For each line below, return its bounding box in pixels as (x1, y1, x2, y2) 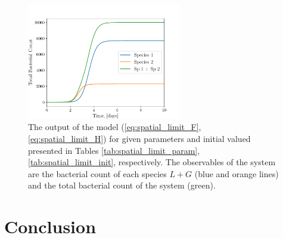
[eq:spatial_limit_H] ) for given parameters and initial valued (28, 132, 251, 144)
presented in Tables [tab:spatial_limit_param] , (28, 144, 200, 156)
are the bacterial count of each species (28, 167, 167, 180)
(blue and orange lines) (194, 167, 279, 180)
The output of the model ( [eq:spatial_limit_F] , (28, 120, 201, 133)
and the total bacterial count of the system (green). (28, 179, 216, 191)
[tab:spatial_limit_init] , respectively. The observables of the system (28, 156, 276, 168)
